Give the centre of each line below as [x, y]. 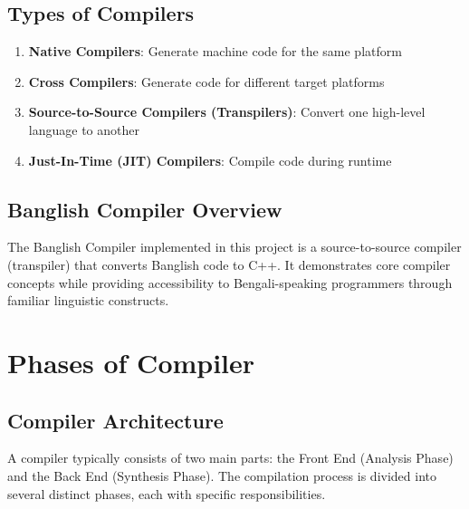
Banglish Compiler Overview [145, 209]
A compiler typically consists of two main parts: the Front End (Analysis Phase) [230, 458]
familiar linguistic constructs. [88, 300]
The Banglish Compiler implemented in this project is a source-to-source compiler [234, 247]
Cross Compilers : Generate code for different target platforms [206, 81]
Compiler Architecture [115, 420]
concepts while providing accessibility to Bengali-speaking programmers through [230, 282]
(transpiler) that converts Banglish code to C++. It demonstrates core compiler [229, 264]
